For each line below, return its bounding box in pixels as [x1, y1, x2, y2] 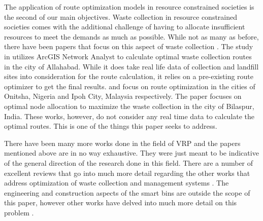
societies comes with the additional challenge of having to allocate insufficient [4, 21, 245, 32]
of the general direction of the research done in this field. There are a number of [4, 157, 253, 168]
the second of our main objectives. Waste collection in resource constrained [4, 11, 238, 22]
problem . [4, 207, 34, 217]
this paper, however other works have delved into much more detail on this [4, 197, 237, 208]
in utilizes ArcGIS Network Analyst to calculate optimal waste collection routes [4, 51, 252, 61]
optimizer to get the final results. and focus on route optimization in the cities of [4, 81, 255, 91]
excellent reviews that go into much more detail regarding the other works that [4, 167, 250, 178]
